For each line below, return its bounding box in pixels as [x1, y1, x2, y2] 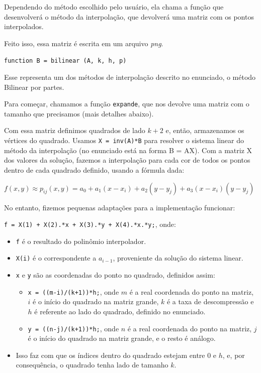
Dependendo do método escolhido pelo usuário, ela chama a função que [4, 2, 224, 12]
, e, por [222, 349, 245, 360]
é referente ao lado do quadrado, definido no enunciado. [34, 306, 206, 316]
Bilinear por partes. [4, 81, 64, 92]
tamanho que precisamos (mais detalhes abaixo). [4, 108, 154, 118]
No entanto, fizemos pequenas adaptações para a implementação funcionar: [4, 202, 235, 212]
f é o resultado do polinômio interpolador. [16, 235, 146, 246]
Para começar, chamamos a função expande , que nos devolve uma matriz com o [4, 98, 249, 109]
